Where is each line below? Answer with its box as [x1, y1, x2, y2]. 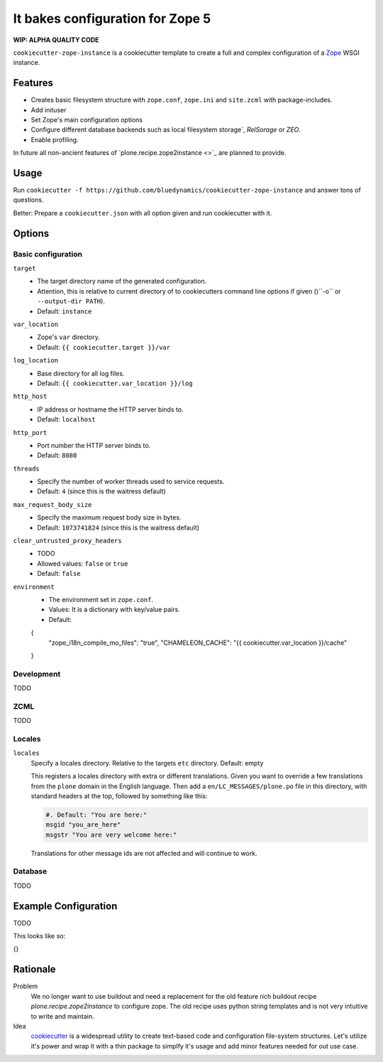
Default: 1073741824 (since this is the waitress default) [37, 523, 200, 532]
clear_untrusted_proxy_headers [13, 537, 122, 545]
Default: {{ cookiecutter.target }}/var [37, 343, 170, 351]
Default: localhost [37, 415, 96, 424]
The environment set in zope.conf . [48, 595, 154, 604]
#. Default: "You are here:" [45, 810, 148, 819]
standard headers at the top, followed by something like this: [30, 791, 208, 800]
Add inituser [30, 105, 67, 114]
